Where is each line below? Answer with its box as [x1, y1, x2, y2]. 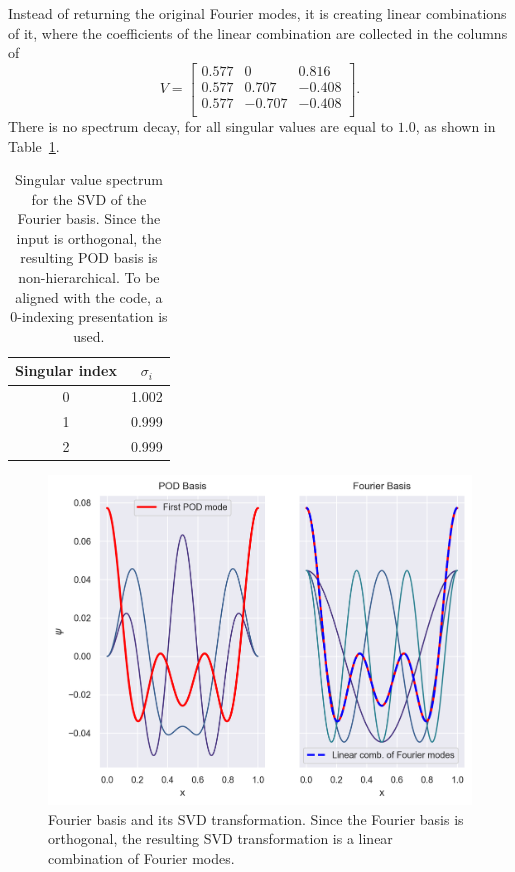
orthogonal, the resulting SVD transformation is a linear [48, 828, 393, 849]
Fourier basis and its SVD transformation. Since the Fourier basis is [48, 808, 464, 829]
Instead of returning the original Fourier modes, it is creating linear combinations [8, 3, 507, 23]
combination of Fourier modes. [48, 847, 235, 868]
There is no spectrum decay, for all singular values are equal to [8, 115, 394, 136]
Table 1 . [8, 135, 60, 156]
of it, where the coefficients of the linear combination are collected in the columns [8, 22, 508, 43]
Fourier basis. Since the [17, 208, 161, 229]
